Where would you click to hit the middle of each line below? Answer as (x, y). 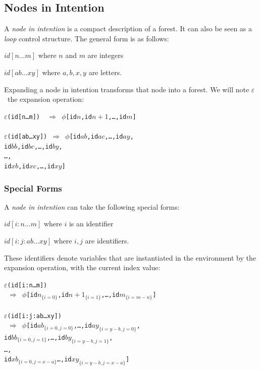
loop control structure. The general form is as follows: (87, 38)
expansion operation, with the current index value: (82, 267)
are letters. (105, 72)
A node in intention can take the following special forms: (92, 206)
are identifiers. (107, 241)
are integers (106, 55)
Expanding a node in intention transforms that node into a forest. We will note (127, 89)
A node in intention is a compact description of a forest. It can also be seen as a (128, 28)
